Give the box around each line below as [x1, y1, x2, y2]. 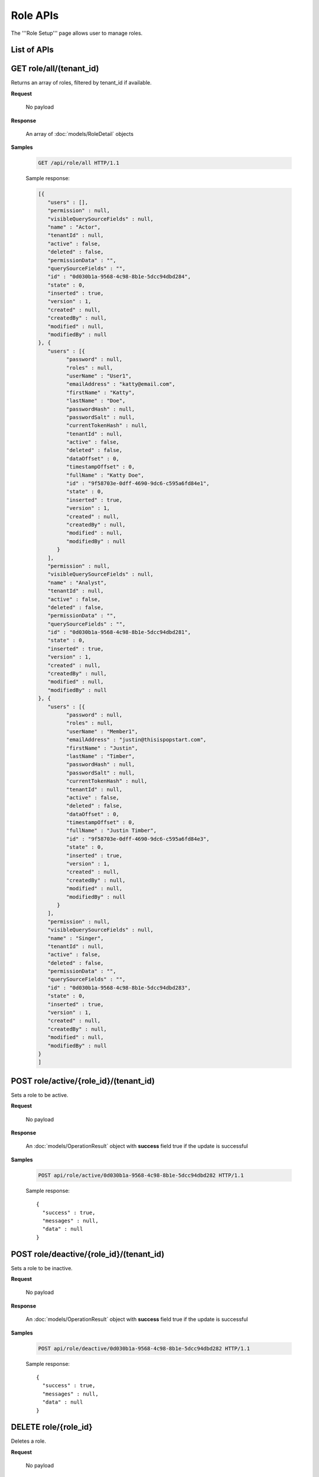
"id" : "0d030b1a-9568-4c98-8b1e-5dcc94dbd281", [47, 629, 191, 636]
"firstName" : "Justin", [66, 744, 138, 751]
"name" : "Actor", [47, 223, 101, 230]
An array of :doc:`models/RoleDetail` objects [25, 131, 134, 138]
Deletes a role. [11, 1437, 47, 1445]
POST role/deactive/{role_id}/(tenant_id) [11, 1249, 165, 1259]
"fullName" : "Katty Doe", [66, 471, 145, 479]
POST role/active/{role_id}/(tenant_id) [11, 1076, 155, 1086]
